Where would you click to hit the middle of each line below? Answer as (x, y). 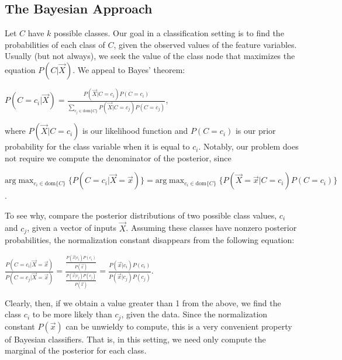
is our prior (255, 131)
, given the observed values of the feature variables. (205, 44)
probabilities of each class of (55, 44)
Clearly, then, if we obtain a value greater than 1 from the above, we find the (143, 302)
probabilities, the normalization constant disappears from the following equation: (150, 240)
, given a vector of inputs (72, 228)
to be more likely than (72, 314)
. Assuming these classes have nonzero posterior (211, 228)
